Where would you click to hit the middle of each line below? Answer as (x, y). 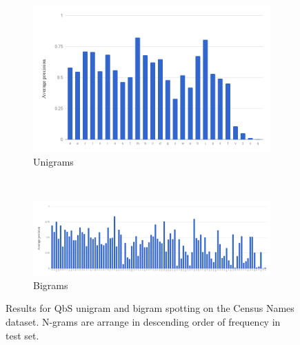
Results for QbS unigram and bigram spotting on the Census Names (150, 308)
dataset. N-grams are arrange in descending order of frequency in (143, 321)
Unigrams (53, 162)
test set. (22, 335)
